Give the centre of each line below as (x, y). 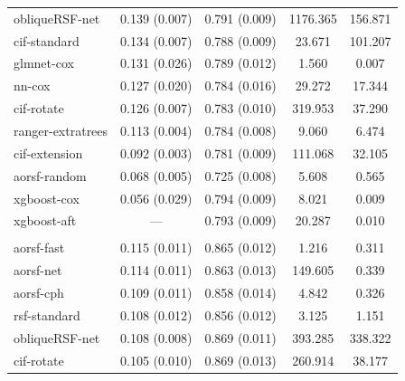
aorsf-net (38, 270)
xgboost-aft (45, 220)
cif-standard (47, 40)
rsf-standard (47, 314)
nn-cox (32, 86)
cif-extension (48, 152)
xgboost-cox (47, 198)
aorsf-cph (39, 293)
